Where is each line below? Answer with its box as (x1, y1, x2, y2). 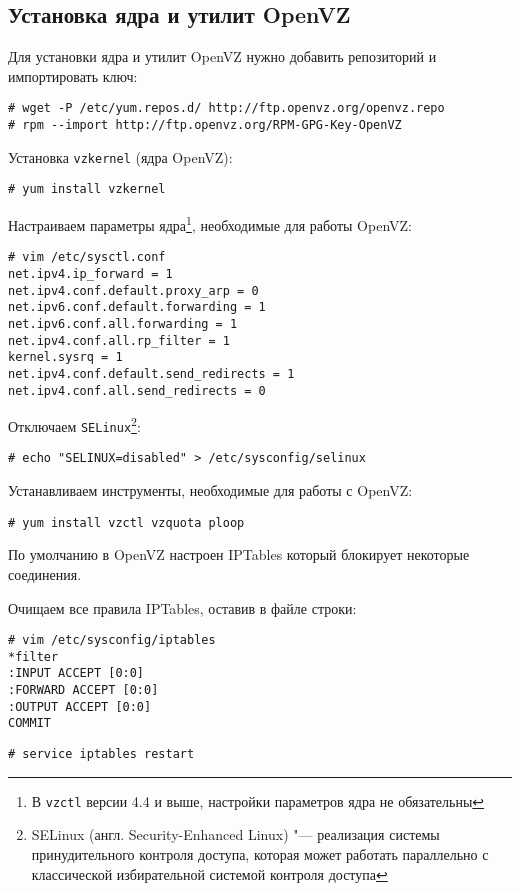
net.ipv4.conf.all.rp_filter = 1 (8, 333, 230, 348)
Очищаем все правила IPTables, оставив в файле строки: (8, 597, 357, 618)
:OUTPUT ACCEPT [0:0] (8, 699, 152, 714)
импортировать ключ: (8, 65, 138, 86)
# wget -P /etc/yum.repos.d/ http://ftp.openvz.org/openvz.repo (8, 101, 445, 116)
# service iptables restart (8, 747, 195, 762)
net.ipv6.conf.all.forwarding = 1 (8, 316, 238, 331)
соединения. (8, 563, 82, 584)
